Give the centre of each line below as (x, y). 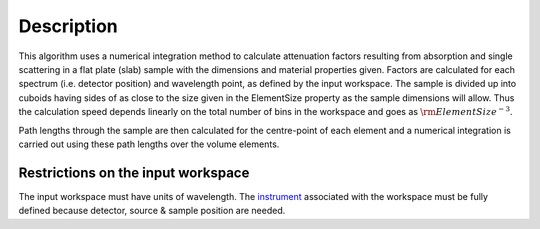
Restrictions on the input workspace (134, 172)
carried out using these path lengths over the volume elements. (149, 144)
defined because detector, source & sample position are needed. (152, 211)
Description (68, 26)
